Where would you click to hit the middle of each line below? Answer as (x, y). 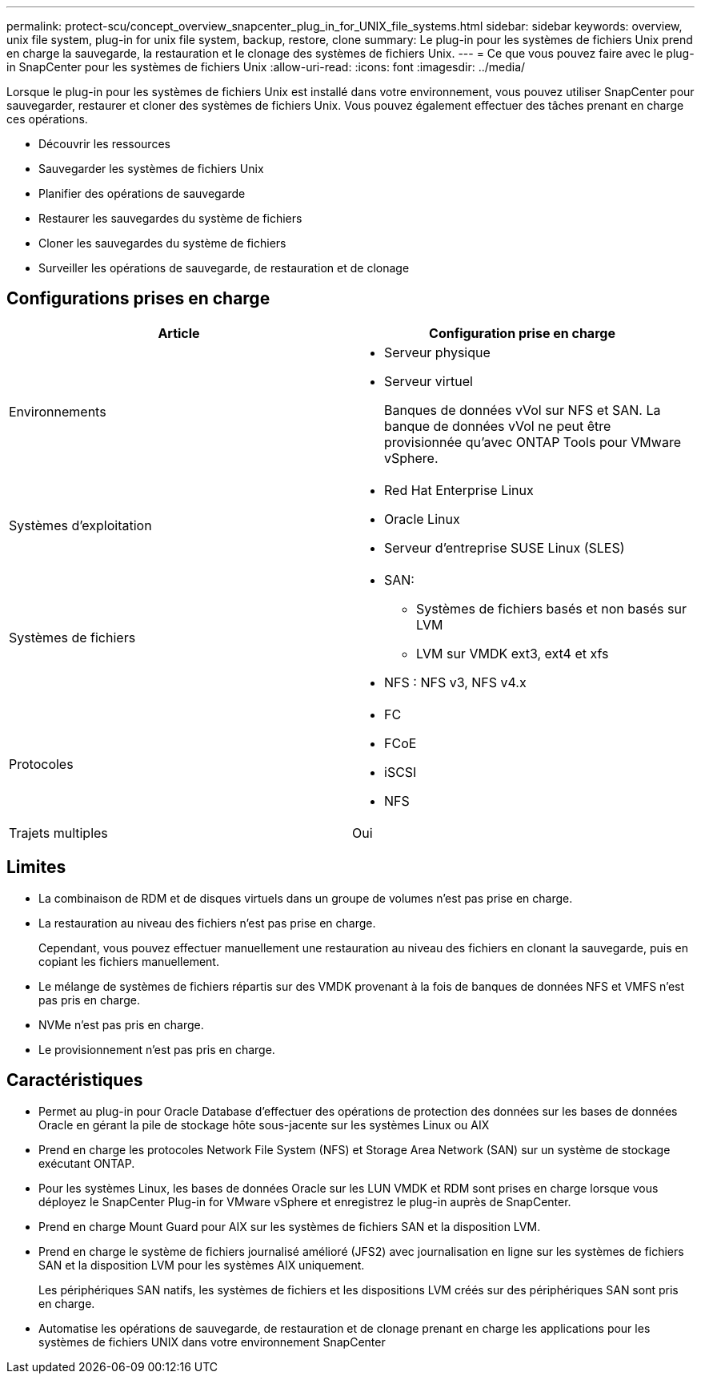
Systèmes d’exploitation (80, 525)
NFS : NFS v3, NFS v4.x (455, 682)
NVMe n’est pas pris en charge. (121, 1024)
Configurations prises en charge (138, 299)
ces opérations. (47, 119)
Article (179, 333)
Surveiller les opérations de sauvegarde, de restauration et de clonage (224, 268)
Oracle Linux (422, 519)
